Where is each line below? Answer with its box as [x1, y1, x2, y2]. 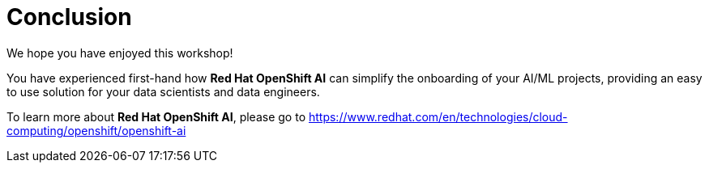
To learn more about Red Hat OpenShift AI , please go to [6, 109, 306, 124]
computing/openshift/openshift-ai [6, 123, 186, 137]
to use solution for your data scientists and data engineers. [6, 84, 320, 99]
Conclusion [6, 3, 132, 31]
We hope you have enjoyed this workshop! [6, 45, 233, 60]
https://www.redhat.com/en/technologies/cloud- [308, 109, 568, 124]
